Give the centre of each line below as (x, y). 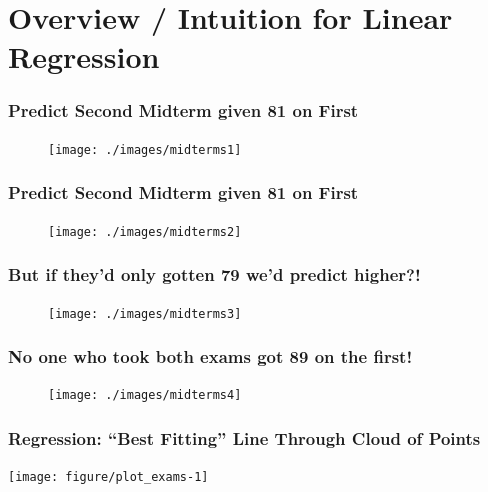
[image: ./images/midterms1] (145, 149)
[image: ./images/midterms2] (145, 231)
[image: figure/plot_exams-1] (108, 477)
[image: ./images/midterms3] (145, 313)
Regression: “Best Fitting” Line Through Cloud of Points (244, 437)
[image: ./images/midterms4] (145, 395)
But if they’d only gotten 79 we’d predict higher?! (214, 274)
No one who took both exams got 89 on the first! (210, 356)
